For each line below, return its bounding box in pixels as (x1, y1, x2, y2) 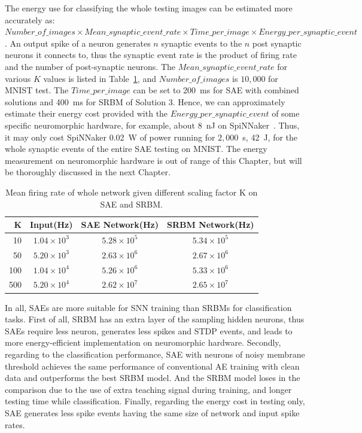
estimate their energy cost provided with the (5, 107, 168, 120)
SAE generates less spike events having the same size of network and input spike (5, 406, 300, 419)
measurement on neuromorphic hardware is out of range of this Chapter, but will (5, 154, 302, 166)
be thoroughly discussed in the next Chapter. (5, 166, 171, 178)
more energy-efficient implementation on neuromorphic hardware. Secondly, (5, 336, 281, 349)
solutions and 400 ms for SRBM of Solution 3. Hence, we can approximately (5, 95, 285, 108)
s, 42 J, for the (242, 130, 298, 143)
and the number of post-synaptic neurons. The (5, 60, 175, 72)
